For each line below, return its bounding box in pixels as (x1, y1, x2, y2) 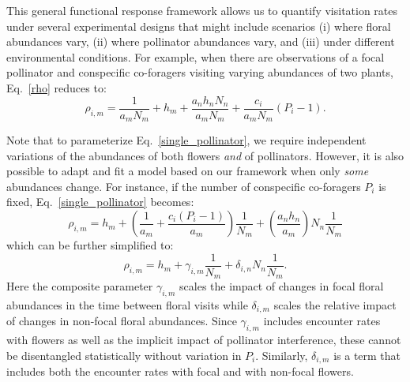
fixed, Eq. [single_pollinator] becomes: (6, 193, 194, 210)
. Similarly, (255, 346, 308, 363)
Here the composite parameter (6, 278, 153, 294)
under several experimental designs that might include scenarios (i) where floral (6, 17, 391, 34)
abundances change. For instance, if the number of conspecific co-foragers (6, 178, 361, 194)
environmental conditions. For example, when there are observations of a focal (6, 48, 385, 65)
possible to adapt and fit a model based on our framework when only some (6, 163, 369, 179)
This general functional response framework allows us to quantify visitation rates (6, 2, 398, 18)
